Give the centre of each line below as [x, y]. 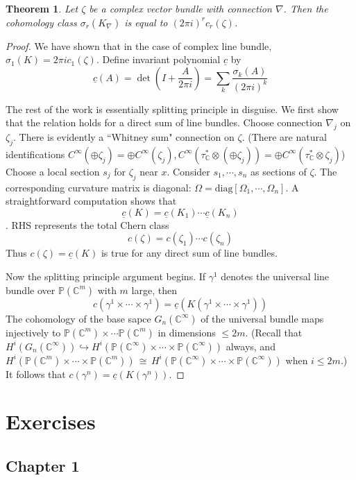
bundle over [31, 290]
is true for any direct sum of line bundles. [189, 253]
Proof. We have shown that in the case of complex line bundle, [139, 45]
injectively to [33, 332]
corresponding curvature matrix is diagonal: [99, 187]
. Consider [188, 171]
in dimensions [187, 332]
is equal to [146, 22]
